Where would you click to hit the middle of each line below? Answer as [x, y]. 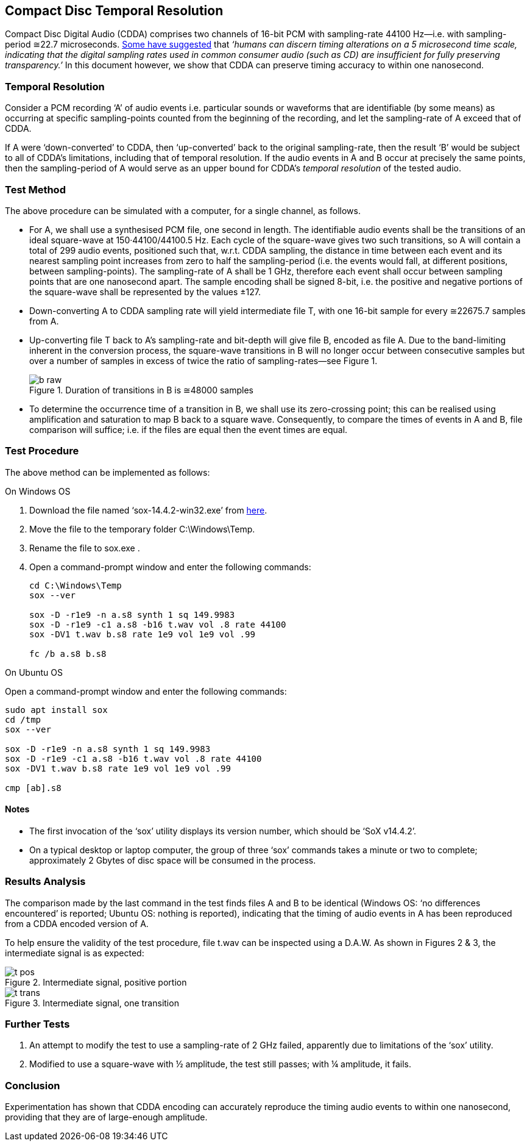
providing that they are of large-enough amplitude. [106, 1117]
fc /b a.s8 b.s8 [68, 654]
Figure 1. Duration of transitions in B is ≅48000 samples [141, 390]
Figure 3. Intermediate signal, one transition [92, 1003]
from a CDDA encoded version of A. [77, 923]
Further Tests [37, 1024]
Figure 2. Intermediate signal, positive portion [96, 982]
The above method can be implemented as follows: [108, 472]
